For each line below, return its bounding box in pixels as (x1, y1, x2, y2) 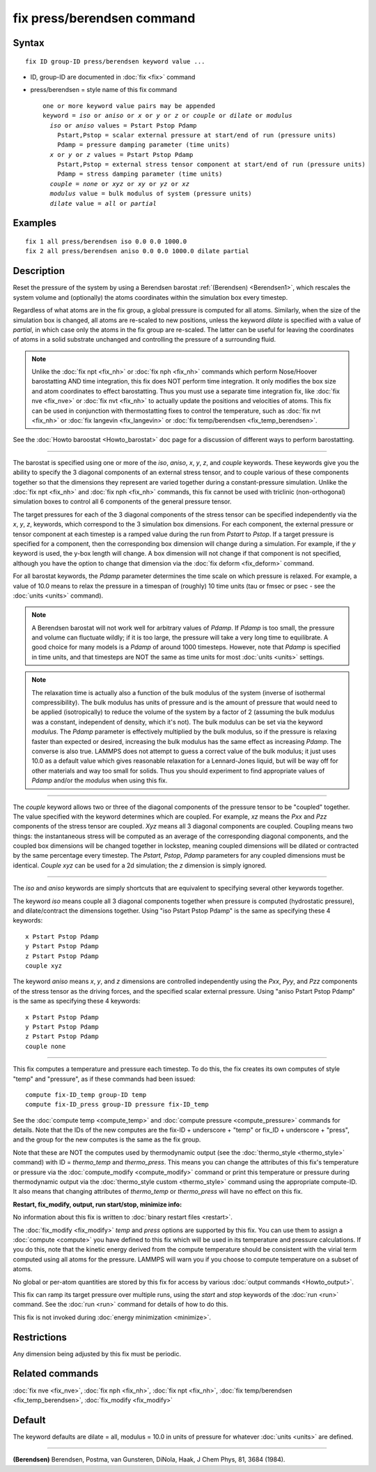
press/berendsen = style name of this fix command (30, 86, 178, 94)
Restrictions (13, 1331, 68, 1343)
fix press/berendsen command (13, 10, 196, 26)
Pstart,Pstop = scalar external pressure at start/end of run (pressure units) (56, 131, 337, 139)
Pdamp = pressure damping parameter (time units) (56, 141, 230, 149)
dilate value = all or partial (49, 199, 157, 207)
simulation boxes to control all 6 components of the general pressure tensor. (13, 497, 232, 506)
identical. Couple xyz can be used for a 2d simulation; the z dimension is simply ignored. (13, 861, 267, 870)
